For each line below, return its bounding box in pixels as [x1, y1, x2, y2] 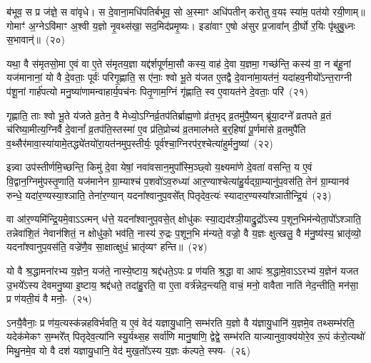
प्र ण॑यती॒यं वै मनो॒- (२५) [6, 291, 92, 306]
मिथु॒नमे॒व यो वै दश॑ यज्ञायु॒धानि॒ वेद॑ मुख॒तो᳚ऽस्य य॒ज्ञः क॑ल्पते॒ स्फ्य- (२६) [6, 342, 250, 357]
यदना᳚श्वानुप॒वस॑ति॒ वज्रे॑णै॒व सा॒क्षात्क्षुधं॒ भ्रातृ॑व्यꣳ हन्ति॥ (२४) [6, 239, 208, 254]
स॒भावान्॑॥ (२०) [6, 32, 65, 47]
